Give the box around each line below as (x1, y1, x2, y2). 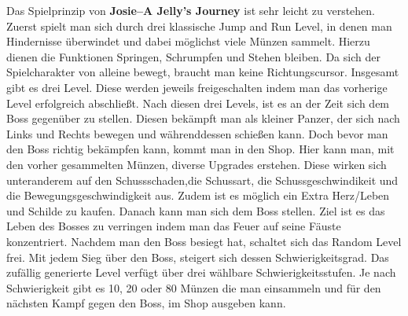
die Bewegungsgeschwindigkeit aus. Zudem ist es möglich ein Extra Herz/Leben (6, 187, 390, 204)
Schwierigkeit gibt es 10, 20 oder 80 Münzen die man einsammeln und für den (6, 279, 381, 296)
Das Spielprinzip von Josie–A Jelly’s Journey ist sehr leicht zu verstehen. (6, 2, 376, 18)
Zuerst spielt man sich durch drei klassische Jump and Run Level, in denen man (6, 17, 392, 34)
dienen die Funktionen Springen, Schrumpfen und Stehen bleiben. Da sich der (6, 48, 380, 64)
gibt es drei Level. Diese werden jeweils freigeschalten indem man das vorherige (6, 79, 388, 95)
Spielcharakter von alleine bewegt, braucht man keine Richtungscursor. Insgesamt (6, 64, 399, 80)
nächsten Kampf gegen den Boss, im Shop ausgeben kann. (6, 295, 286, 311)
